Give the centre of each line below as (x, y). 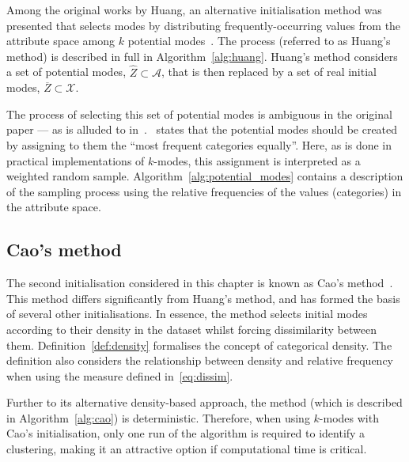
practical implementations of (76, 160)
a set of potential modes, (66, 72)
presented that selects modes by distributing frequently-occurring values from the (204, 25)
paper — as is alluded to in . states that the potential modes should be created (202, 129)
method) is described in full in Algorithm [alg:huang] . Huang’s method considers (202, 56)
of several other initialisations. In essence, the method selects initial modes (187, 314)
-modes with (349, 417)
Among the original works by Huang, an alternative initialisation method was (194, 9)
